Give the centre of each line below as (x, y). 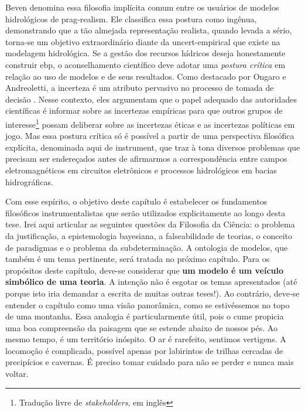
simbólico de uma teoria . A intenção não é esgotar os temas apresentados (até (151, 282)
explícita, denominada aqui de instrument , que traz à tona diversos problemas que (153, 147)
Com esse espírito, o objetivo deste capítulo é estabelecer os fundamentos (136, 201)
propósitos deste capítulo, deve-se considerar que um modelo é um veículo (145, 270)
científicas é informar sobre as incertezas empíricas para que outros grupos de (144, 110)
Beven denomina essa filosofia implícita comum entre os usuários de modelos (142, 7)
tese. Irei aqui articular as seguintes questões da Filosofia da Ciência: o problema (150, 224)
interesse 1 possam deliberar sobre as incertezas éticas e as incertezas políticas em (150, 123)
